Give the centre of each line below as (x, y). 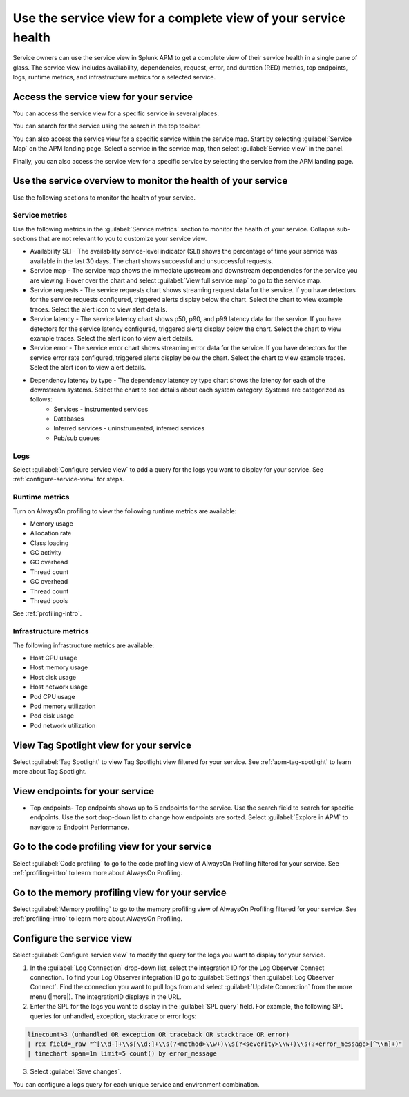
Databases (69, 419)
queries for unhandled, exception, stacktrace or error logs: (113, 1016)
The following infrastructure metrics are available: (84, 645)
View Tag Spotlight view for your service (102, 745)
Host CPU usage (54, 658)
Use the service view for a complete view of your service (179, 18)
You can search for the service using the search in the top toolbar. (107, 126)
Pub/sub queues (77, 438)
